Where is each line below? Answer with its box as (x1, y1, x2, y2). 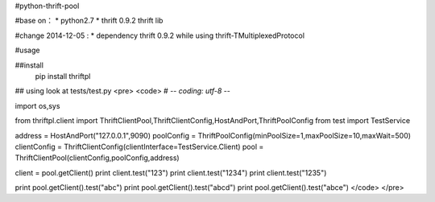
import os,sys (14, 101, 60, 110)
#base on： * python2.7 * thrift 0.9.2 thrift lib (14, 16, 164, 26)
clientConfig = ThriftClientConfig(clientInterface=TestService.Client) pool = (14, 142, 264, 151)
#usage (14, 45, 40, 56)
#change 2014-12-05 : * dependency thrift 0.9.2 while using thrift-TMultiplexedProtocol (14, 31, 305, 40)
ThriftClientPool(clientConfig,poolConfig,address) (14, 153, 180, 163)
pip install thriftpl (35, 71, 91, 80)
